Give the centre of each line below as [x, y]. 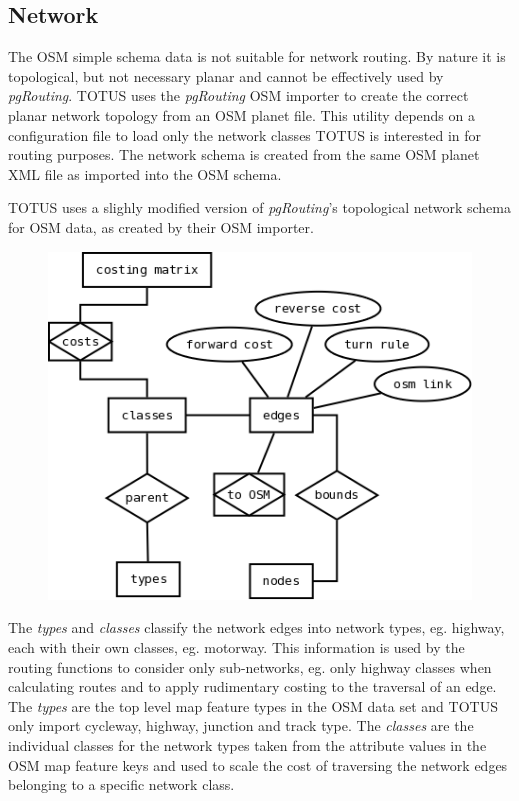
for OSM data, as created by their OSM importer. [161, 226]
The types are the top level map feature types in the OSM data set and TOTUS [253, 705]
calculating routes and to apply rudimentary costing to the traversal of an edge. [252, 686]
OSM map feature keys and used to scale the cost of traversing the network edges [258, 764]
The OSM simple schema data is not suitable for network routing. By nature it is [257, 56]
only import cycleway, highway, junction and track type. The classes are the [241, 725]
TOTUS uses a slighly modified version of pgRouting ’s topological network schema [259, 207]
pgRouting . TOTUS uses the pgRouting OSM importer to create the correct [238, 95]
